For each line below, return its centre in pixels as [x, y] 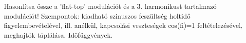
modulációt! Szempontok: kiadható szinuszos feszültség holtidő [97, 15]
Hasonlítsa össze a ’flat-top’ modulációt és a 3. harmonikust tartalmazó [110, 6]
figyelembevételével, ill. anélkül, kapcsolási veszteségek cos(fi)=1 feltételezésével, [123, 25]
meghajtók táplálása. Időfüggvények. [58, 34]
